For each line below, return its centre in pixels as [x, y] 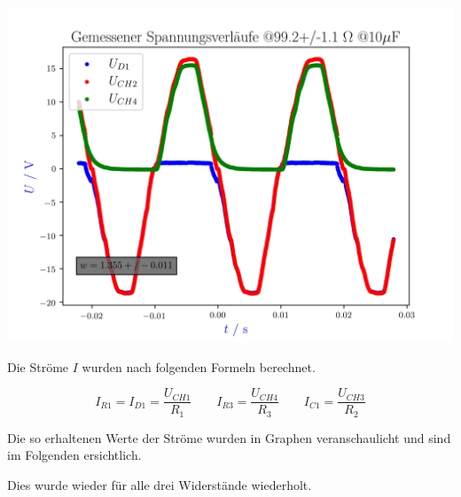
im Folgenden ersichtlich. [74, 455]
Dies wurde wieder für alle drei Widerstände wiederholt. [160, 484]
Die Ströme [38, 366]
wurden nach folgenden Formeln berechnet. [199, 366]
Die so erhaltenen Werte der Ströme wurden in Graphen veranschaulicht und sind [229, 437]
